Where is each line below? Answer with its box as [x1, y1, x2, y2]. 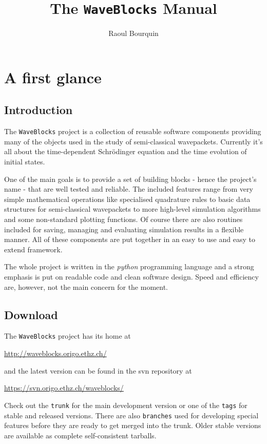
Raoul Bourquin [108, 28, 159, 39]
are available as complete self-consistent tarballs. [4, 430, 157, 440]
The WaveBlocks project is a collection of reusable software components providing [4, 126, 261, 137]
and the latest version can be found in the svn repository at [4, 365, 192, 376]
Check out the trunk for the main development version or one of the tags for [4, 399, 247, 410]
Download [4, 306, 58, 322]
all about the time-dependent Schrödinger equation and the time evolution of [4, 146, 247, 157]
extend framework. [4, 244, 63, 254]
